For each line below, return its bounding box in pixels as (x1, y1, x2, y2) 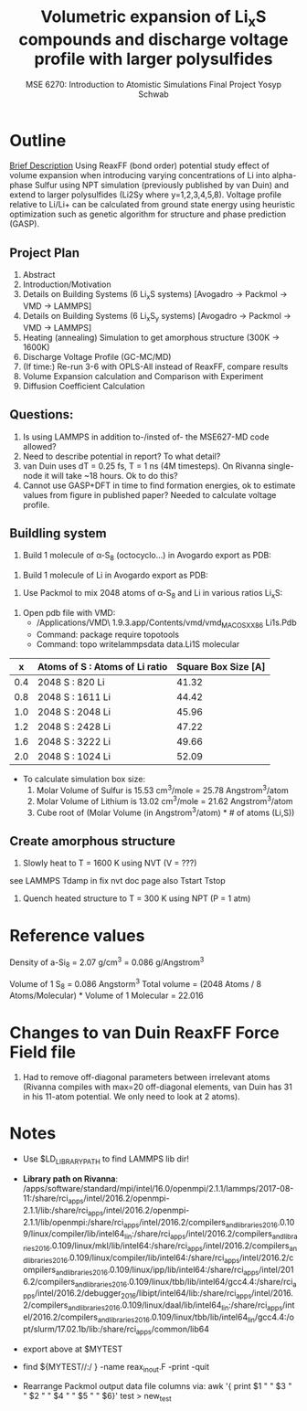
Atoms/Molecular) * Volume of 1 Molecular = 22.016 (9, 990, 204, 1002)
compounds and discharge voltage (17, 29, 290, 49)
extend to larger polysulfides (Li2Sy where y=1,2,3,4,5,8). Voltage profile (9, 189, 281, 200)
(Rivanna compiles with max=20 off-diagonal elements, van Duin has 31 (22, 1081, 292, 1093)
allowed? (22, 440, 57, 451)
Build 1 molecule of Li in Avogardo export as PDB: (22, 569, 208, 581)
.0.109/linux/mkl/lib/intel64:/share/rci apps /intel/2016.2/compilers (49, 1240, 290, 1253)
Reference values (9, 925, 145, 946)
